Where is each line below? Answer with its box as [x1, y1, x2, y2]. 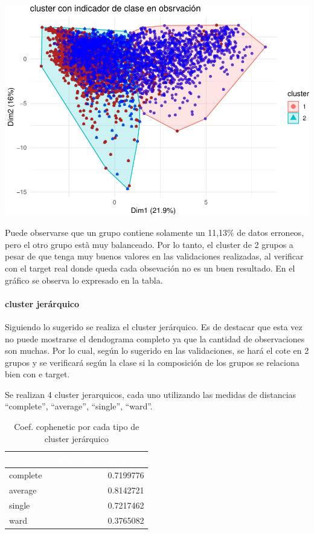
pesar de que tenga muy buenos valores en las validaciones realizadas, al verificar [5, 250, 304, 262]
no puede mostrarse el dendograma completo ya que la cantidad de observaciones [5, 332, 305, 345]
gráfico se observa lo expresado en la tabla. [5, 273, 163, 286]
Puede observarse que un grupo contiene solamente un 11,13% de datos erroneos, [5, 226, 304, 239]
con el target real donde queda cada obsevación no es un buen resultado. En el [5, 261, 295, 274]
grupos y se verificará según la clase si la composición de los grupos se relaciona [5, 356, 300, 368]
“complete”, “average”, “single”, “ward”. [5, 400, 153, 412]
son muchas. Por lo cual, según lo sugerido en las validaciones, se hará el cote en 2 [5, 344, 309, 357]
